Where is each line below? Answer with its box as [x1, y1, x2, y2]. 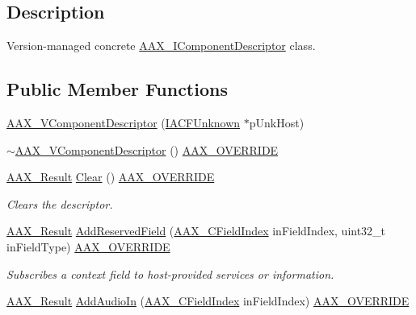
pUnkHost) [249, 114, 305, 131]
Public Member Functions [6, 77, 228, 102]
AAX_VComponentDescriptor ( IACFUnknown [6, 114, 241, 131]
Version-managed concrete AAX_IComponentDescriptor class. [6, 37, 316, 54]
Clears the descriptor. [6, 195, 113, 212]
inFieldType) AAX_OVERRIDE [6, 238, 170, 255]
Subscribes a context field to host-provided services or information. [6, 265, 334, 282]
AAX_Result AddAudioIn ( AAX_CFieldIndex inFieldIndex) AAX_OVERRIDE [6, 292, 410, 309]
